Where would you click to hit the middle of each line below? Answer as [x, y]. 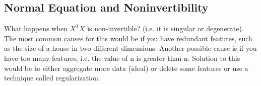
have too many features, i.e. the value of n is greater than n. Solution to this [122, 58]
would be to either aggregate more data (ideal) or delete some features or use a [126, 68]
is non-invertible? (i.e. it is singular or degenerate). [166, 28]
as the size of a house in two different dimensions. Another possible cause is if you [130, 48]
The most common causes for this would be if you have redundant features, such [128, 38]
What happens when [36, 28]
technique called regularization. [52, 78]
